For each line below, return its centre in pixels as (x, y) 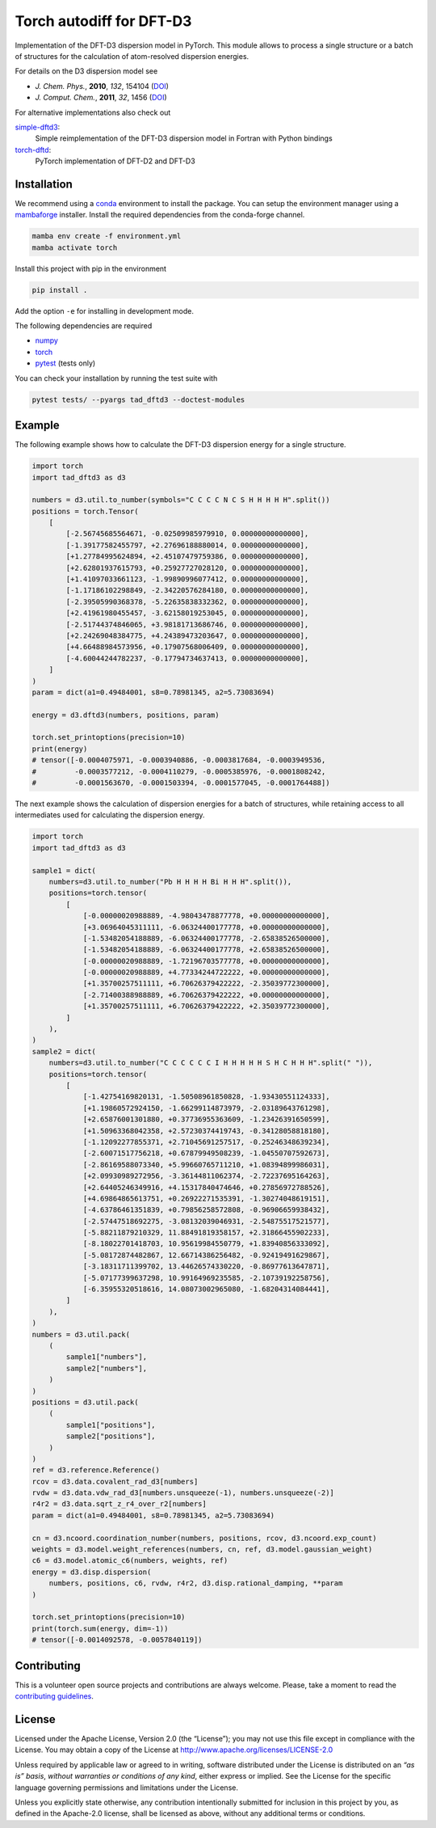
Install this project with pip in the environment (91, 268)
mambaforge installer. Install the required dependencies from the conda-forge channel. (160, 215)
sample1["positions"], (111, 1425)
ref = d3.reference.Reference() (96, 1470)
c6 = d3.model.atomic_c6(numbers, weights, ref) (130, 1561)
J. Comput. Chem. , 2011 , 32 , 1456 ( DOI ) (101, 98)
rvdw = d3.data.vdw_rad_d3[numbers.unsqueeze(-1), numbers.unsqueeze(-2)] (183, 1493)
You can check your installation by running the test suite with (116, 378)
